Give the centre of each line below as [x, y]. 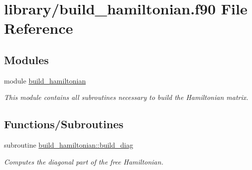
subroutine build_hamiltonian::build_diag [69, 145]
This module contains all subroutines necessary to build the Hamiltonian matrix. [126, 97]
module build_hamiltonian [45, 80]
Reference [39, 28]
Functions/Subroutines [64, 124]
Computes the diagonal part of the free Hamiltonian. [84, 161]
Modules [26, 59]
